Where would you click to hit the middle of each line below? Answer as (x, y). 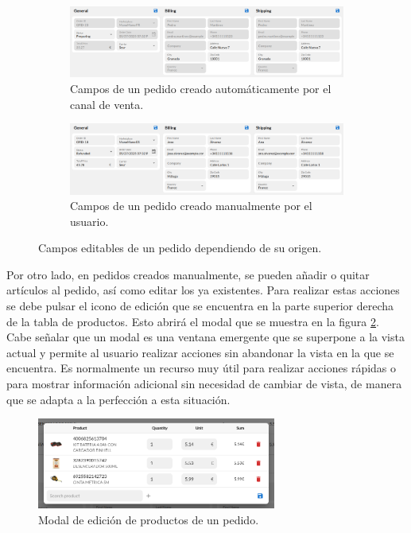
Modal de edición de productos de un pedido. (149, 519)
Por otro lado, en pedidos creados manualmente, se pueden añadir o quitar (188, 274)
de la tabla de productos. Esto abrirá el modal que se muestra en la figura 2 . (193, 321)
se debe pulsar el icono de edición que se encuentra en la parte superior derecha (200, 306)
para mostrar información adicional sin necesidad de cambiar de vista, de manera (204, 384)
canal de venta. (107, 104)
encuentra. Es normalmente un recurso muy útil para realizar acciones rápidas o (202, 368)
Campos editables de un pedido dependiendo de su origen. (180, 248)
